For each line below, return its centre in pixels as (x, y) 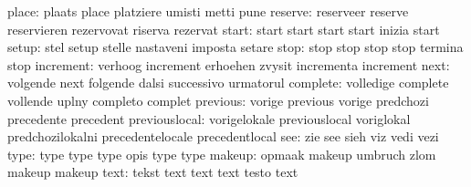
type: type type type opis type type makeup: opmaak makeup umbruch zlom (222, 154)
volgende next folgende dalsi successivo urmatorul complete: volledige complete (228, 83)
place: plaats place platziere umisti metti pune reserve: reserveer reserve (208, 11)
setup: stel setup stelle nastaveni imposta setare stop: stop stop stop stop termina (235, 47)
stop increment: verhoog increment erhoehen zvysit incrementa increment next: (229, 64)
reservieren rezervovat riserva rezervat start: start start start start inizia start (224, 29)
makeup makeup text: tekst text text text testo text (153, 172)
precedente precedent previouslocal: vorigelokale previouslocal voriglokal (209, 118)
